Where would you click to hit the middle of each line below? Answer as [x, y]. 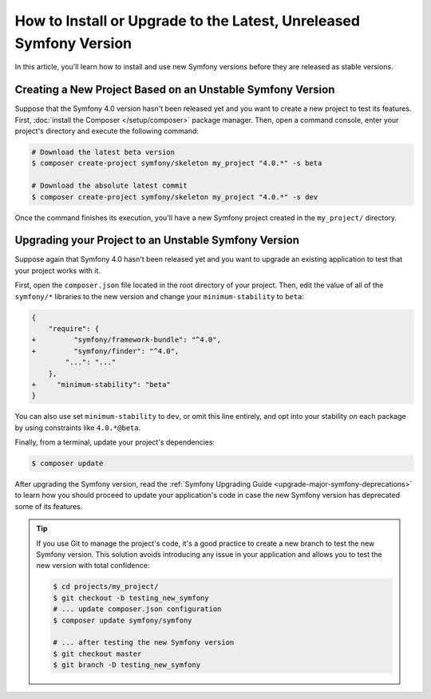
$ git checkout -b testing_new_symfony [131, 598]
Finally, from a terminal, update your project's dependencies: [115, 442]
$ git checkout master [97, 654]
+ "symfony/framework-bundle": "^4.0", [126, 340]
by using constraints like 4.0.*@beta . [78, 428]
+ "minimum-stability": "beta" [101, 384]
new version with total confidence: [93, 566]
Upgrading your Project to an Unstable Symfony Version [157, 241]
